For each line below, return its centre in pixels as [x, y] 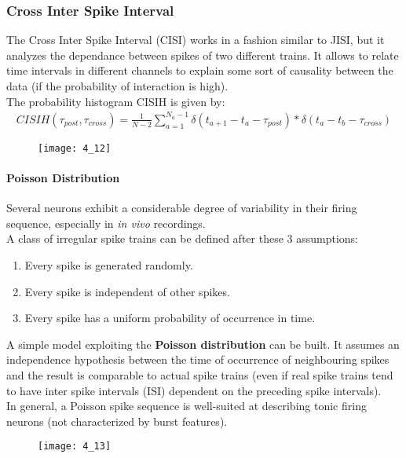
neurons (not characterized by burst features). [117, 421]
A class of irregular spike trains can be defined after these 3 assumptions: [183, 238]
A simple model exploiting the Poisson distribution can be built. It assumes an [203, 344]
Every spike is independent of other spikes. [127, 291]
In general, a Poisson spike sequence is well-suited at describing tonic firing [187, 406]
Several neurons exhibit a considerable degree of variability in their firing [182, 208]
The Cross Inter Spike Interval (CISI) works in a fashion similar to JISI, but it [196, 40]
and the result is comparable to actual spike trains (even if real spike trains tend [200, 374]
